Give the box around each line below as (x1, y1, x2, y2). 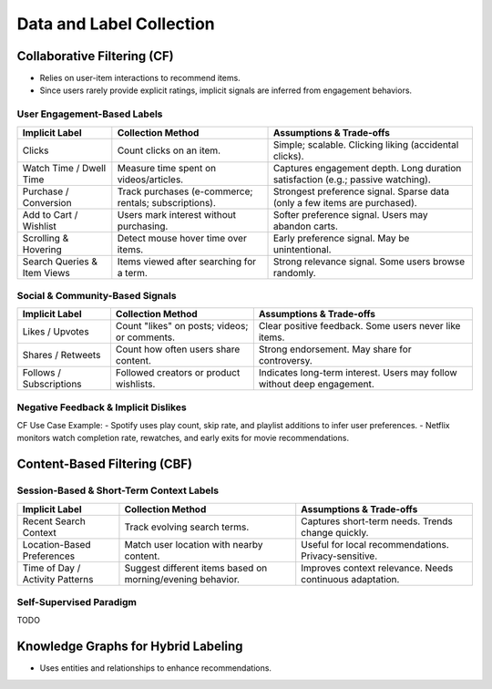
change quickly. (301, 526, 369, 539)
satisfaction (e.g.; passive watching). (272, 173, 432, 186)
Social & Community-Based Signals (16, 289, 177, 302)
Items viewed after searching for (117, 255, 257, 268)
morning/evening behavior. (124, 572, 241, 585)
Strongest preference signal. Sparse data (272, 185, 450, 198)
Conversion (22, 196, 72, 209)
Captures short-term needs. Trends (301, 515, 453, 528)
